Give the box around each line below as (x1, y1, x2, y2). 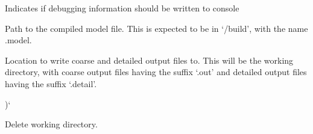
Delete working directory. (5, 118, 98, 130)
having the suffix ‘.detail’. (5, 77, 97, 90)
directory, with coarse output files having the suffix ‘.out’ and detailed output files (5, 65, 307, 78)
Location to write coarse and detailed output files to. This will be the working (5, 53, 294, 66)
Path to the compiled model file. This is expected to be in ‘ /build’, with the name (5, 22, 308, 34)
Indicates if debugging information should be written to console (5, 2, 239, 14)
